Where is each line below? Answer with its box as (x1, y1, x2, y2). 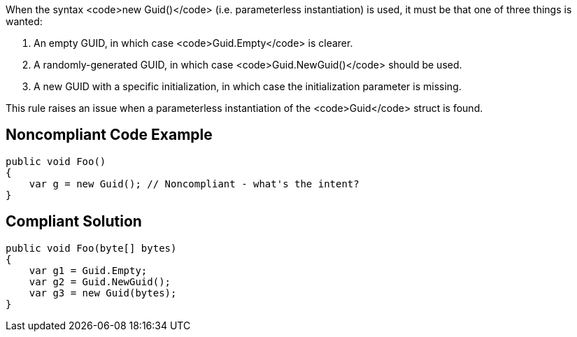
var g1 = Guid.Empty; (29, 264, 148, 276)
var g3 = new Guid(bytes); (29, 287, 177, 299)
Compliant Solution (6, 213, 142, 231)
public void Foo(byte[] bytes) (6, 242, 177, 254)
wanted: (6, 15, 43, 27)
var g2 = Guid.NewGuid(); (29, 275, 171, 287)
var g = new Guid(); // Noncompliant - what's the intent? (29, 178, 359, 189)
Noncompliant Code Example (6, 126, 213, 144)
